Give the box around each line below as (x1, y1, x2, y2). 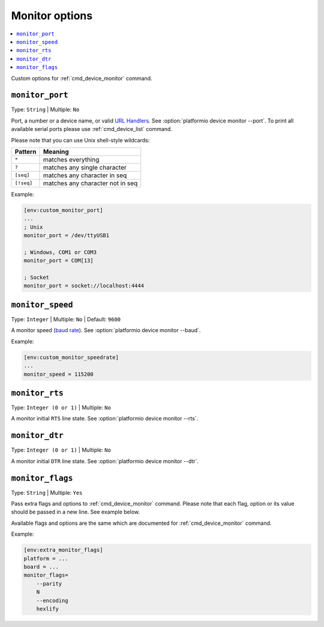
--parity (36, 580, 62, 587)
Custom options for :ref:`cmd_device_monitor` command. (11, 74, 152, 82)
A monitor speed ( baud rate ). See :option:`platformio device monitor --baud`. (11, 327, 201, 334)
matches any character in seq (43, 171, 127, 180)
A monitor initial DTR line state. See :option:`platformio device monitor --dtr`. (11, 457, 199, 465)
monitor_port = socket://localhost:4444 (23, 282, 144, 289)
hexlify (36, 605, 59, 612)
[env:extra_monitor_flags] (23, 547, 103, 554)
